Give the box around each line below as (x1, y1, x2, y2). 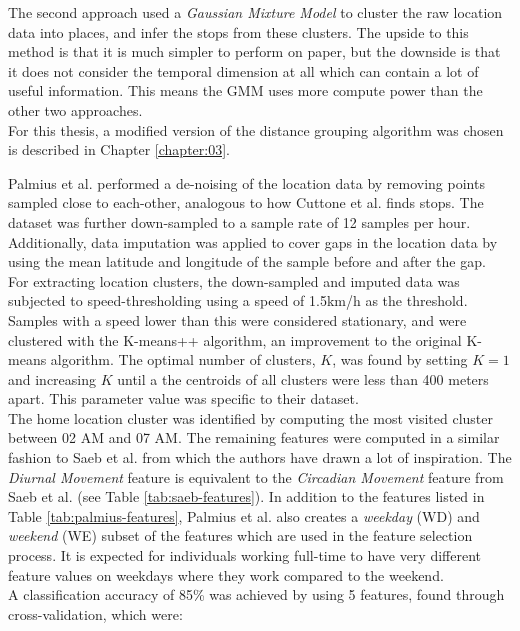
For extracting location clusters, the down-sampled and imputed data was (8, 270, 460, 291)
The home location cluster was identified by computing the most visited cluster (8, 407, 493, 428)
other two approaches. (8, 99, 143, 120)
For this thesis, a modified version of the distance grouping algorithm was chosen (8, 119, 504, 140)
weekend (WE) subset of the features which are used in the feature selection (8, 525, 473, 546)
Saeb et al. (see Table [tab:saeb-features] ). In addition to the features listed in (8, 486, 485, 507)
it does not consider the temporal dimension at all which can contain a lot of (8, 60, 479, 81)
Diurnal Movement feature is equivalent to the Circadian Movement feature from (8, 466, 504, 487)
